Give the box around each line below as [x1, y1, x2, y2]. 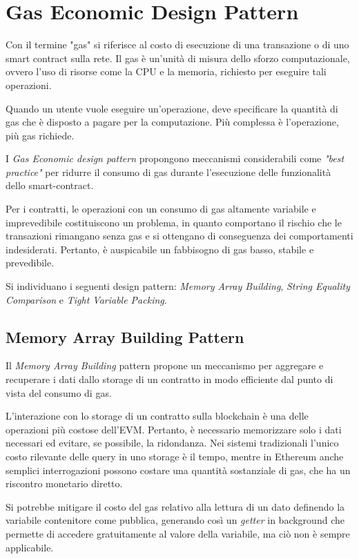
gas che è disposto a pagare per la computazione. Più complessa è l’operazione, [6, 115, 339, 129]
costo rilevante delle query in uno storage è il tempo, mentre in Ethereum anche [6, 449, 344, 463]
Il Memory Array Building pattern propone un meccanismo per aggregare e [6, 358, 324, 373]
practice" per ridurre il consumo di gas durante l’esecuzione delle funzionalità [6, 164, 331, 179]
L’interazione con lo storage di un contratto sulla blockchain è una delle [6, 409, 309, 423]
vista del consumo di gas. [6, 385, 112, 400]
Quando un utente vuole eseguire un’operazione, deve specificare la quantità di [6, 101, 338, 115]
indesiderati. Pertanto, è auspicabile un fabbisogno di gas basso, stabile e [6, 242, 314, 256]
